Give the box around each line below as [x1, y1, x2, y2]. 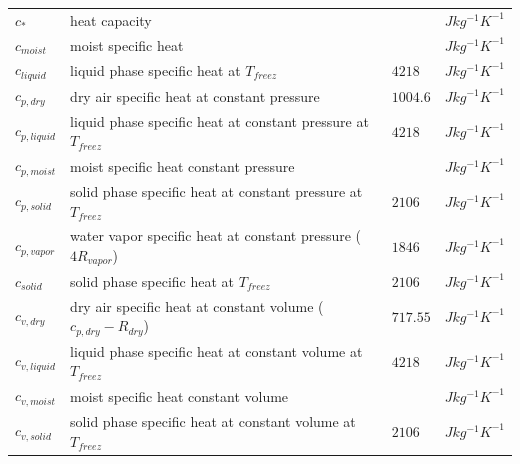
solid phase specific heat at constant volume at [70, 411, 356, 431]
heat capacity [70, 9, 152, 30]
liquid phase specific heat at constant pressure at [70, 110, 369, 131]
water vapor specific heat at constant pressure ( [70, 225, 362, 246]
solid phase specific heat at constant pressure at [70, 180, 363, 201]
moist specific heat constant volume [70, 385, 289, 406]
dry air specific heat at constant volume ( [70, 295, 324, 316]
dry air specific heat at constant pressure [70, 85, 320, 106]
